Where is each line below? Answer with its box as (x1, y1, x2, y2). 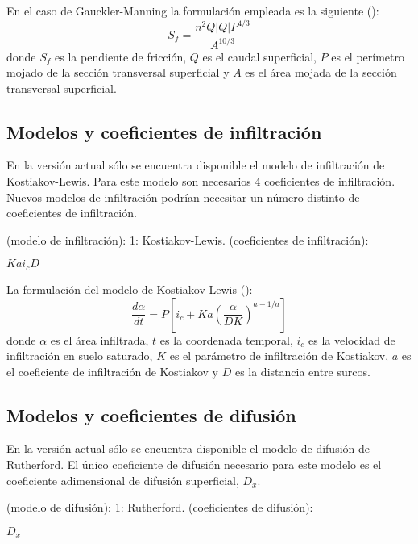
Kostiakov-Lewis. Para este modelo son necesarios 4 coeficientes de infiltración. (6, 173, 395, 190)
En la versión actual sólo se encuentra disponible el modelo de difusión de (6, 440, 370, 457)
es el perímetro (331, 48, 404, 65)
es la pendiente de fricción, (55, 48, 187, 65)
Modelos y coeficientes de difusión (6, 402, 296, 427)
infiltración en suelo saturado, (6, 347, 153, 364)
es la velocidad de (308, 331, 395, 348)
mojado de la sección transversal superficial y (6, 64, 230, 81)
